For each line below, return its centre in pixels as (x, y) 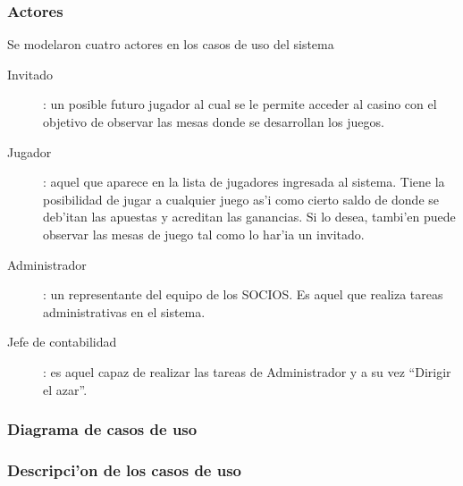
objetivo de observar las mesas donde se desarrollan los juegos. (214, 121)
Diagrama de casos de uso (102, 429)
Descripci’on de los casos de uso (125, 469)
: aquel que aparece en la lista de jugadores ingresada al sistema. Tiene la (244, 182)
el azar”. (65, 389)
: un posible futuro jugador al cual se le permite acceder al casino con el (240, 104)
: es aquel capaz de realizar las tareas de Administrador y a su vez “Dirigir (247, 371)
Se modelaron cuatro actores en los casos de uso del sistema (171, 44)
